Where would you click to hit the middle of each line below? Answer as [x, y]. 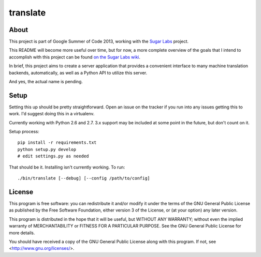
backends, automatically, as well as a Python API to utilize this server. [78, 73]
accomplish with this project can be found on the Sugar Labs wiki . [74, 57]
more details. [22, 233]
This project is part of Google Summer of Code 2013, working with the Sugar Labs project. [99, 42]
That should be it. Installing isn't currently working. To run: [67, 167]
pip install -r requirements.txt [57, 143]
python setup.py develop [47, 149]
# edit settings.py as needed [53, 156]
